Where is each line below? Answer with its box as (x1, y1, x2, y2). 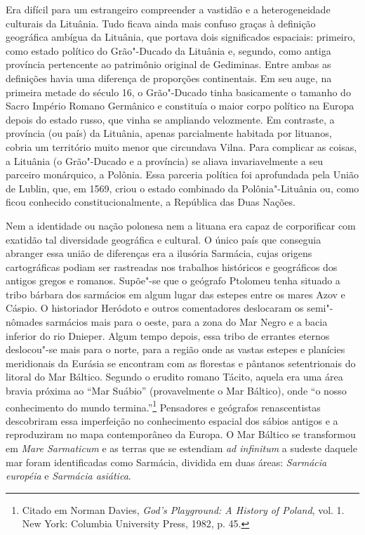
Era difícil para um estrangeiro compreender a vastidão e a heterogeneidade (6, 2, 331, 16)
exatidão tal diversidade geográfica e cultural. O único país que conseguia (6, 232, 321, 246)
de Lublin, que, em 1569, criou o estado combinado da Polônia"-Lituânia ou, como (6, 180, 359, 195)
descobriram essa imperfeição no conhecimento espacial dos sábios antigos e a (6, 413, 338, 428)
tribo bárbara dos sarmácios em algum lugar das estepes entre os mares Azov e (6, 286, 345, 301)
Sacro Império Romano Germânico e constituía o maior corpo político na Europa (6, 98, 354, 113)
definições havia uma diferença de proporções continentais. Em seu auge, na (6, 70, 332, 85)
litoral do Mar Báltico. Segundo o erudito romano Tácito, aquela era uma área (6, 369, 343, 384)
